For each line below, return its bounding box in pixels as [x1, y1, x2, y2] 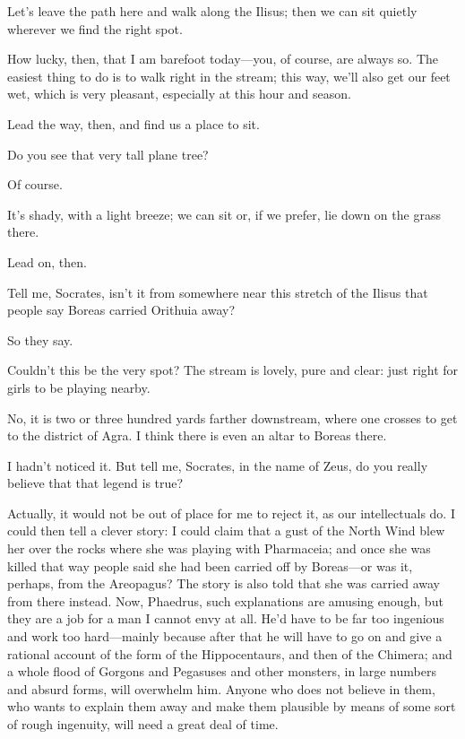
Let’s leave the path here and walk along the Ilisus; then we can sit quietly [7, 2, 418, 20]
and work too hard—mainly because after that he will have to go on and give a [7, 627, 443, 646]
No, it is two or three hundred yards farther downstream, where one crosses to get [7, 408, 458, 427]
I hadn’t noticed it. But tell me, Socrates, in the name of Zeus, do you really [7, 456, 428, 474]
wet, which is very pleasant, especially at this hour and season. [7, 84, 351, 103]
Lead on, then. [7, 252, 87, 271]
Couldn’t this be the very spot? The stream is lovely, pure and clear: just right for [7, 361, 459, 379]
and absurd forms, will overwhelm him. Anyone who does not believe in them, [7, 679, 435, 698]
